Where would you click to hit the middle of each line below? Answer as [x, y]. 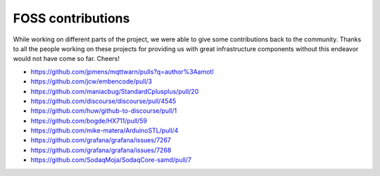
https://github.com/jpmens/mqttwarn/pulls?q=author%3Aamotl [122, 72]
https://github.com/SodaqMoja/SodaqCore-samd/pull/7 [111, 160]
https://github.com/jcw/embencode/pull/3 [91, 81]
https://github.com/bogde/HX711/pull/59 [89, 121]
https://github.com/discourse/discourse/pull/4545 [103, 101]
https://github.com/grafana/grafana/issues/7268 [101, 150]
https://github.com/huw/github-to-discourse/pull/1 [104, 111]
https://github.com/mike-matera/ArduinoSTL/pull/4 [104, 130]
